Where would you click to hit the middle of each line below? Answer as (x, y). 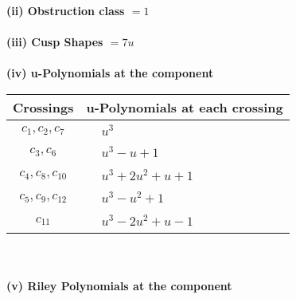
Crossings (43, 107)
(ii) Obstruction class (66, 10)
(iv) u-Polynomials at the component (110, 73)
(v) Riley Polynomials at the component (119, 285)
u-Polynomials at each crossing (185, 107)
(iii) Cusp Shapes (55, 42)
